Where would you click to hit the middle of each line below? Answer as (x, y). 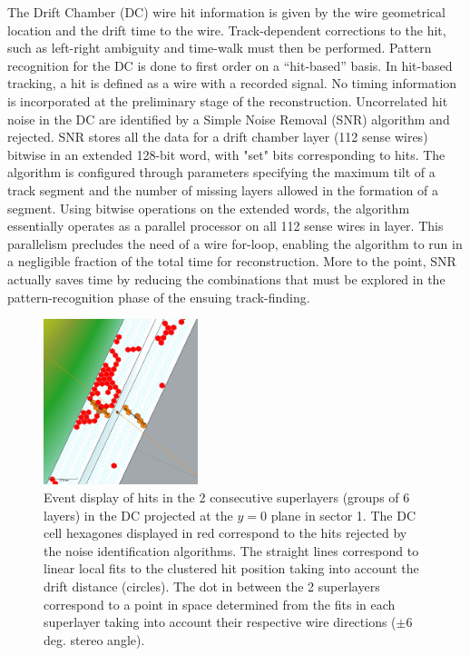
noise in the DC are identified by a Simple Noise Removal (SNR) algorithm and (229, 119)
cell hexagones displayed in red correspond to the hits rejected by (225, 533)
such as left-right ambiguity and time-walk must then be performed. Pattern (220, 48)
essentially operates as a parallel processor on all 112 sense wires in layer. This (225, 226)
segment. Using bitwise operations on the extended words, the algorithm (209, 208)
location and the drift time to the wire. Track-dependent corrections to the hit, (227, 30)
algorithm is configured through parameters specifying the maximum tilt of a (221, 172)
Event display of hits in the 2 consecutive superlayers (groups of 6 (227, 497)
